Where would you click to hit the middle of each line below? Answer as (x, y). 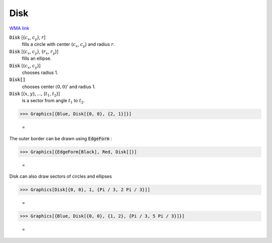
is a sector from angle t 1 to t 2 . (53, 101)
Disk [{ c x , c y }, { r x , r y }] (34, 52)
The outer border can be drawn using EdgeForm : (61, 138)
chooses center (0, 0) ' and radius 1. (59, 87)
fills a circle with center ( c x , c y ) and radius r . (69, 45)
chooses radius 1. (40, 72)
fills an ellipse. (37, 58)
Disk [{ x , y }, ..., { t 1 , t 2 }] (35, 94)
